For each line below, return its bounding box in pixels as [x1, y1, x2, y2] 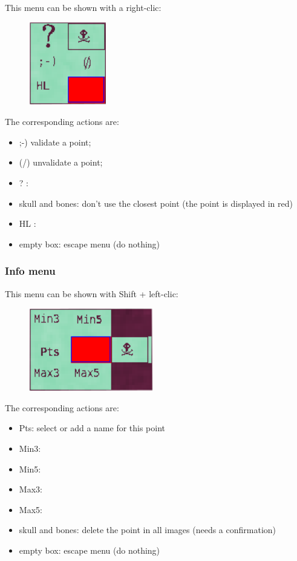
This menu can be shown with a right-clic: [5, 1, 162, 13]
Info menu [5, 263, 56, 278]
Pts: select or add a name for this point [19, 422, 166, 434]
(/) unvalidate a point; [19, 156, 103, 169]
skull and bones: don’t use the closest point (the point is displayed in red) [19, 197, 293, 209]
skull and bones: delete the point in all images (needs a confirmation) [19, 523, 276, 536]
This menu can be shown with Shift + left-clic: [5, 287, 178, 300]
